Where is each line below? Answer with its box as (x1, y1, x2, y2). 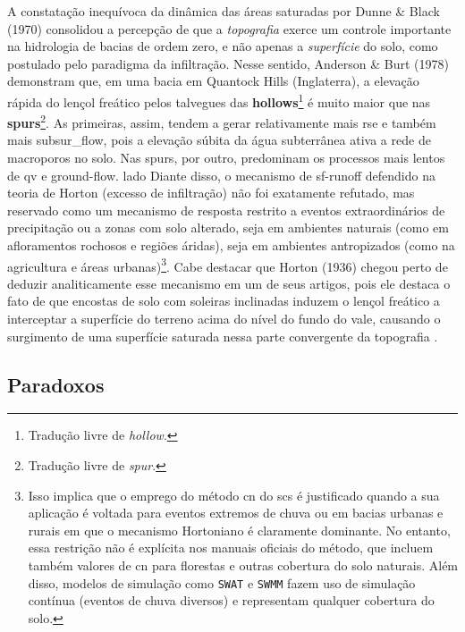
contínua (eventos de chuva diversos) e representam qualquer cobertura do (28, 591, 435, 610)
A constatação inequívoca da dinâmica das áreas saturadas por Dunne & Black (7, 2, 440, 20)
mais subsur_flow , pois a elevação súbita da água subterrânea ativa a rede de (7, 131, 431, 149)
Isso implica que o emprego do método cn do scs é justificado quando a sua (28, 485, 440, 504)
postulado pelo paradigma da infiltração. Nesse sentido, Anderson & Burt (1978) (7, 54, 449, 72)
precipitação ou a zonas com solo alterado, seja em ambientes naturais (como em (7, 218, 449, 237)
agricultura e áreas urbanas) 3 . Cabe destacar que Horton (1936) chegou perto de (7, 254, 448, 275)
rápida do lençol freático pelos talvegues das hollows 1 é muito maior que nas (7, 89, 431, 111)
